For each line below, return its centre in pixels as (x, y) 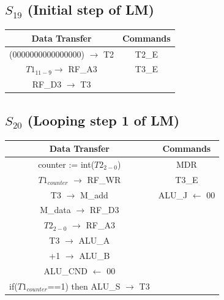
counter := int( (66, 164)
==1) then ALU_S (84, 286)
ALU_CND (66, 270)
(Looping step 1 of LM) (103, 120)
